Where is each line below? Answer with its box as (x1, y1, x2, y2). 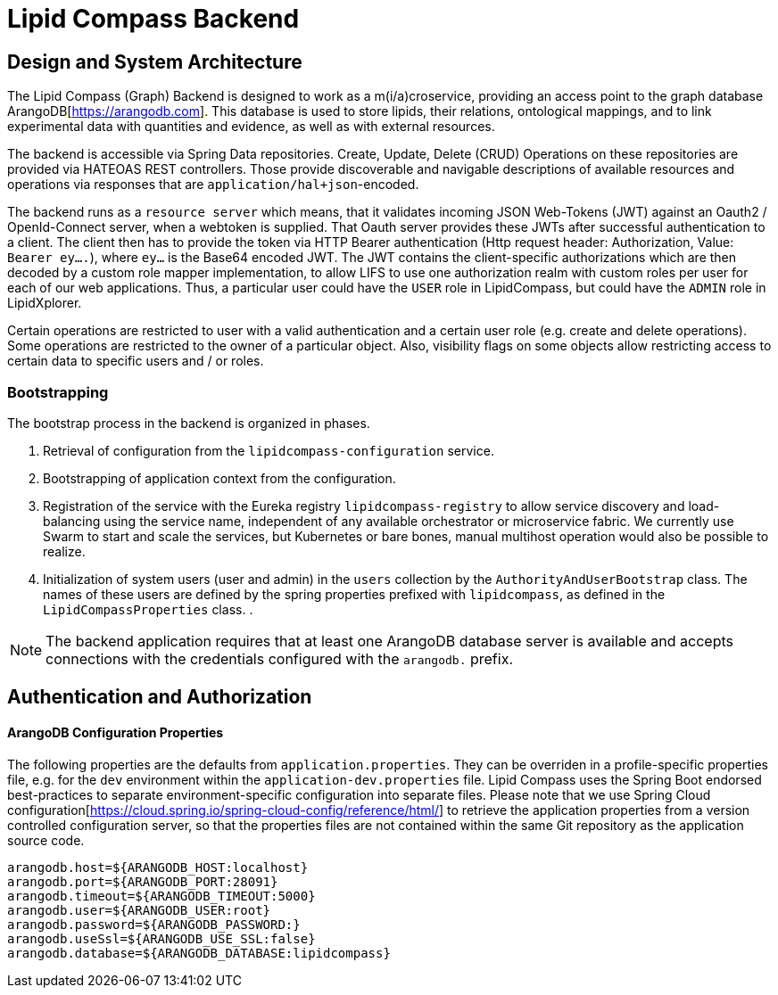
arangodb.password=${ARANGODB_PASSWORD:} (7, 917, 301, 932)
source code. (7, 832, 85, 848)
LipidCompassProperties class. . (43, 601, 253, 617)
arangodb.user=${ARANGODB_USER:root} (7, 902, 271, 917)
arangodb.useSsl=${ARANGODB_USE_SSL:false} (7, 931, 316, 946)
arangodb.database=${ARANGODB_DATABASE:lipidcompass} (7, 945, 391, 960)
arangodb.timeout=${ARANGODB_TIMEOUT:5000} (7, 888, 316, 903)
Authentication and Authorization (7, 686, 312, 709)
